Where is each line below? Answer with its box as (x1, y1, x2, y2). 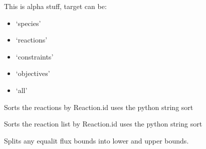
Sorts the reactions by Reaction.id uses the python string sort (4, 101, 193, 112)
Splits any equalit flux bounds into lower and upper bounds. (4, 135, 189, 145)
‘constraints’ (16, 51, 54, 61)
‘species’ (16, 17, 41, 28)
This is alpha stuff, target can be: (4, 1, 107, 11)
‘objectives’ (16, 68, 50, 78)
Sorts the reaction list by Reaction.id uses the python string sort (4, 118, 202, 129)
